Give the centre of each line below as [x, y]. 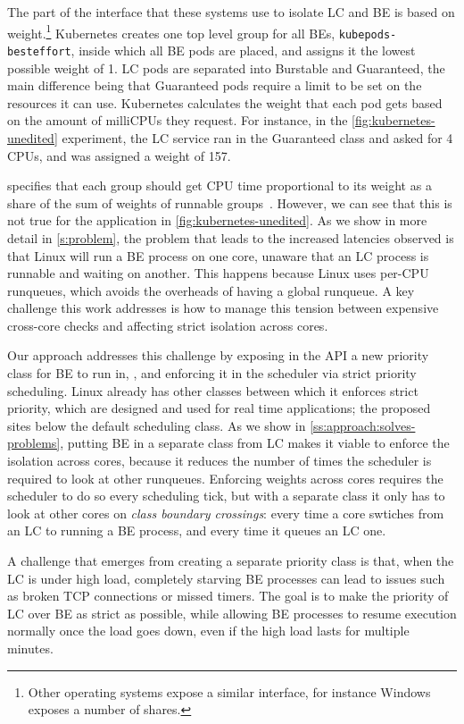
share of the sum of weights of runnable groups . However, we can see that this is [230, 202]
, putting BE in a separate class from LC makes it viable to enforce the [255, 443]
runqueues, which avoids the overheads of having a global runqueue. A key [211, 290]
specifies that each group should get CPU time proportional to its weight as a [220, 185]
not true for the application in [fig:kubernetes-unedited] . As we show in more [217, 220]
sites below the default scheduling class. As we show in [157, 425]
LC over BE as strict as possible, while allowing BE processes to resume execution [232, 613]
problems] [34, 443]
